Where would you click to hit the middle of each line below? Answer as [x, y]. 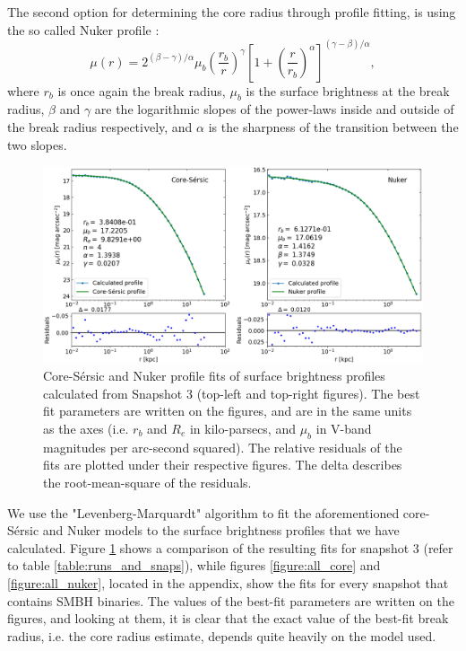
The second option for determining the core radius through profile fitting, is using [232, 12]
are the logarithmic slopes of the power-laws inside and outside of [274, 109]
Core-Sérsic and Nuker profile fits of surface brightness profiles [214, 376]
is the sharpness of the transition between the [333, 127]
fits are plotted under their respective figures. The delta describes [223, 465]
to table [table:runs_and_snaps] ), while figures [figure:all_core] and [194, 565]
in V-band [344, 429]
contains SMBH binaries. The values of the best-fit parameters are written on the [231, 600]
